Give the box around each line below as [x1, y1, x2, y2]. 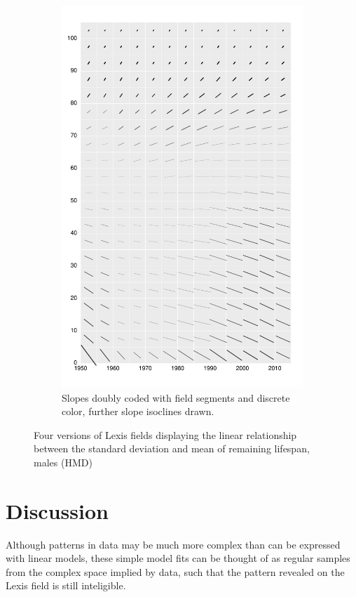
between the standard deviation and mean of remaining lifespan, [34, 441, 310, 456]
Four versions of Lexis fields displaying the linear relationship [34, 427, 297, 442]
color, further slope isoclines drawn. [62, 404, 214, 419]
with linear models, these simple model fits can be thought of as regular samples [6, 551, 350, 565]
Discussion [6, 496, 109, 525]
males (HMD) [34, 454, 93, 469]
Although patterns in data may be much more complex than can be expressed [6, 537, 341, 551]
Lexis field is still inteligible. [6, 578, 126, 593]
